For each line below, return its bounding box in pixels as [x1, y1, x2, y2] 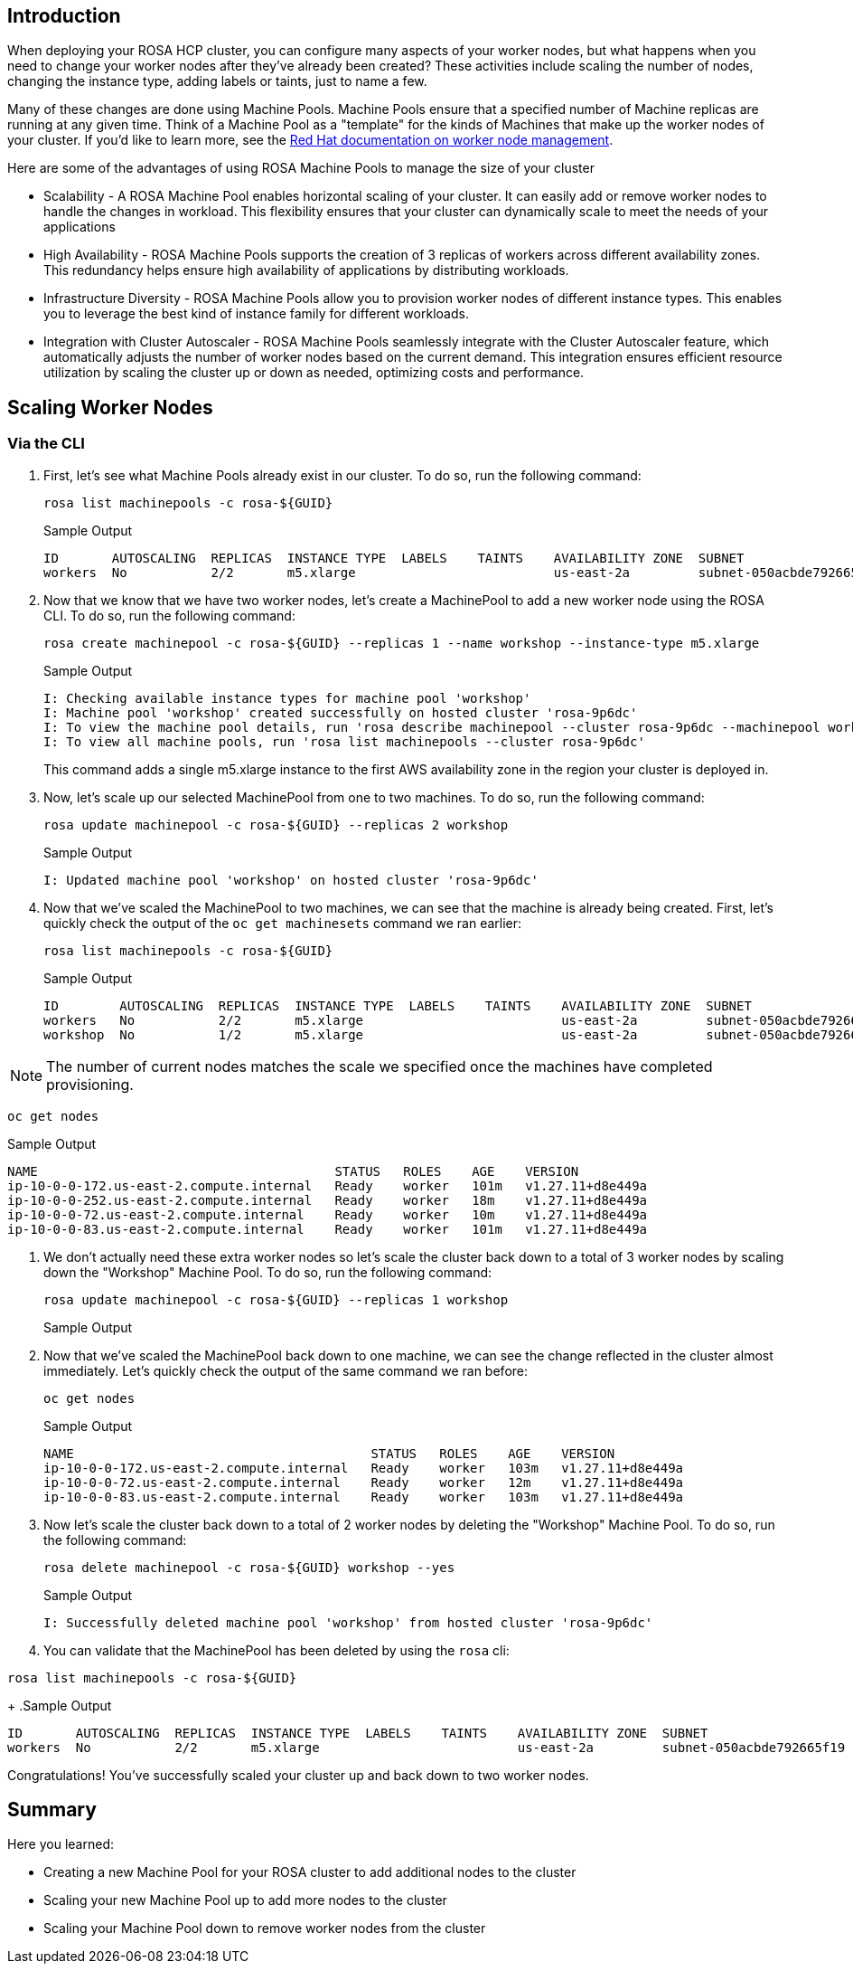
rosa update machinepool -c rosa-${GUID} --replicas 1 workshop [43, 1292, 509, 1307]
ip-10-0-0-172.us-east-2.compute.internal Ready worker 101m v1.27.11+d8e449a [7, 1178, 648, 1193]
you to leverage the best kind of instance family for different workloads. [43, 306, 469, 322]
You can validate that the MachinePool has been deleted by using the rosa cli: [43, 1642, 510, 1658]
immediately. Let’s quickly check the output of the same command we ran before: [43, 1362, 529, 1379]
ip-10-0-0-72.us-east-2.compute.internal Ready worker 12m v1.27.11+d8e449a [43, 1474, 684, 1490]
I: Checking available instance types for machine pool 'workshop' [43, 690, 531, 706]
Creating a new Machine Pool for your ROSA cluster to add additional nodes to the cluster [43, 1864, 576, 1881]
